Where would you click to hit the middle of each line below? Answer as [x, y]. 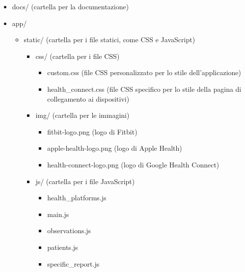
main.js [58, 214]
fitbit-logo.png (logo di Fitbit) [92, 131]
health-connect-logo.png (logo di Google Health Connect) [133, 164]
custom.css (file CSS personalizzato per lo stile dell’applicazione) [144, 72]
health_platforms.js [77, 198]
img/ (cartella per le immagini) [82, 115]
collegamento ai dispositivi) [88, 98]
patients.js [63, 247]
